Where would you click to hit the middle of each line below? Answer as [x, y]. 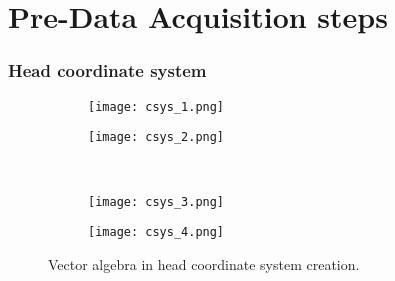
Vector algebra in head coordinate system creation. [204, 263]
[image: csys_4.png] [156, 232]
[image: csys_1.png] [156, 106]
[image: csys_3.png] [156, 201]
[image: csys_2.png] [156, 137]
